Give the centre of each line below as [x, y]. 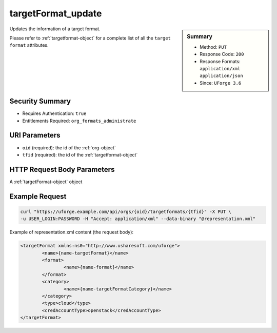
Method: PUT [213, 47]
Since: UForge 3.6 [221, 83]
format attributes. [29, 45]
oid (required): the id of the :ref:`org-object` [69, 148]
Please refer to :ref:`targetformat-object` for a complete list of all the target [90, 38]
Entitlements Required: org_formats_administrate [79, 121]
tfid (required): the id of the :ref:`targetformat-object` [80, 154]
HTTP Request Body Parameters [62, 169]
